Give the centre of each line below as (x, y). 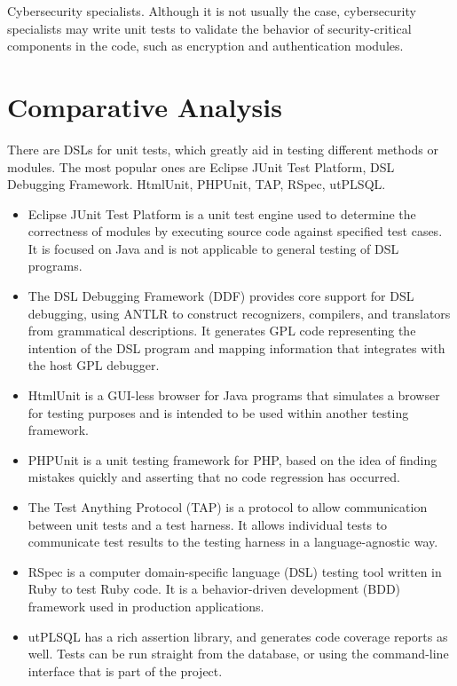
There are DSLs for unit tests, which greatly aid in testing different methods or (223, 149)
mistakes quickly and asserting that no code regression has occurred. (214, 477)
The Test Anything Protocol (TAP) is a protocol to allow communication (228, 507)
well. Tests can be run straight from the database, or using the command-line (238, 654)
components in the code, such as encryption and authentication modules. (205, 46)
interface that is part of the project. (125, 670)
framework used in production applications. (146, 606)
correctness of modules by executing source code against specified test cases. (235, 231)
